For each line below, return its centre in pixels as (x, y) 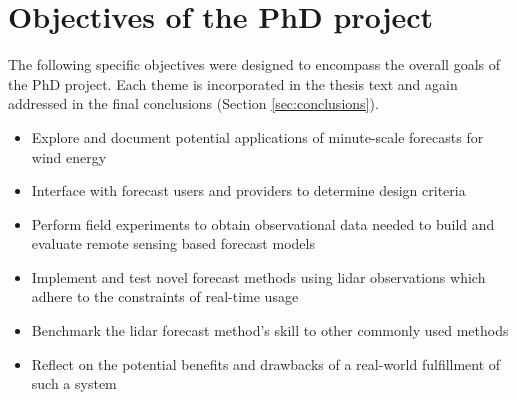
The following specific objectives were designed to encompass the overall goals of (254, 64)
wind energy (69, 156)
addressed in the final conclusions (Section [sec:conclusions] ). (193, 103)
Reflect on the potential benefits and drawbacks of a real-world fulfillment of (266, 363)
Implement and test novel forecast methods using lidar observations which (258, 276)
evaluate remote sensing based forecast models (173, 243)
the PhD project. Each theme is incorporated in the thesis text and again (233, 83)
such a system (74, 383)
